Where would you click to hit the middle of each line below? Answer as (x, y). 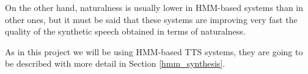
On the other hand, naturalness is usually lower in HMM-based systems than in (154, 7)
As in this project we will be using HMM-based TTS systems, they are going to (154, 51)
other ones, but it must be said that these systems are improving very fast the (151, 19)
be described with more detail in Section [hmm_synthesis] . (115, 63)
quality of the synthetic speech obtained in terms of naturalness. (125, 31)
